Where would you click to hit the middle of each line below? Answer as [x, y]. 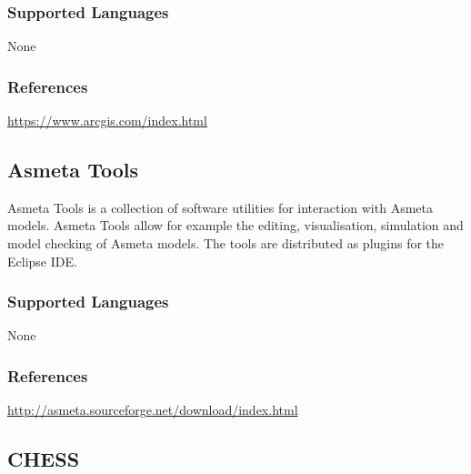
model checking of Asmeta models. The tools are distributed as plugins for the [226, 243]
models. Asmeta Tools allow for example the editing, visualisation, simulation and [235, 225]
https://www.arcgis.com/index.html [107, 121]
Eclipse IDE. [42, 261]
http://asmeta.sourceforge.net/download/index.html [153, 410]
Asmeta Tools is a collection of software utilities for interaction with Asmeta [220, 207]
